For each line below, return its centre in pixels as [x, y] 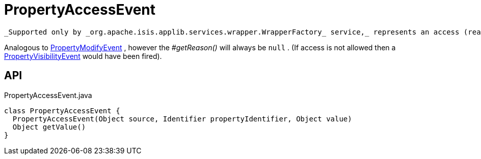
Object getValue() [49, 127]
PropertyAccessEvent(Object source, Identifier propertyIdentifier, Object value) [182, 119]
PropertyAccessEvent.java [48, 95]
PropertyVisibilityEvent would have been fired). [83, 56]
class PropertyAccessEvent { [62, 110]
